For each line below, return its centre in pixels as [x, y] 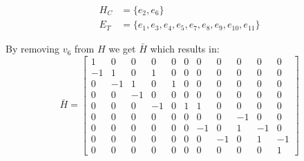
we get [122, 49]
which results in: [185, 49]
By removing [33, 49]
